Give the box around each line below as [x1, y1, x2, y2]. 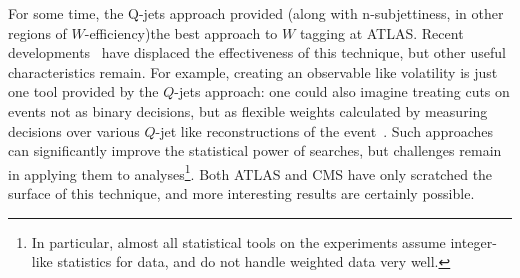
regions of [8, 22, 67, 43]
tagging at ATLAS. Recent [299, 22, 464, 43]
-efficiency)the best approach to [84, 22, 278, 43]
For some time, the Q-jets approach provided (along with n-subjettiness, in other [8, 3, 504, 23]
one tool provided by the [8, 81, 159, 102]
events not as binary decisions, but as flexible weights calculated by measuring [8, 100, 488, 121]
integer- [450, 231, 497, 252]
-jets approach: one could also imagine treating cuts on [174, 81, 510, 102]
